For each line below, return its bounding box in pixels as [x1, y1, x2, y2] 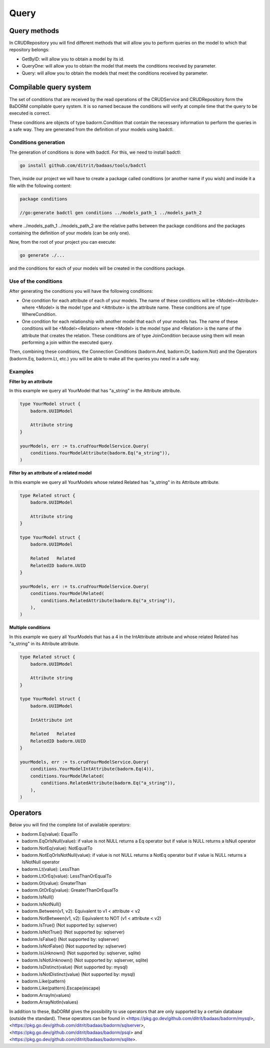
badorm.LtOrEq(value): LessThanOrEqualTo [21, 873, 112, 879]
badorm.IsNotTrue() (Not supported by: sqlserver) [21, 929, 125, 935]
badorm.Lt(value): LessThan [21, 866, 80, 872]
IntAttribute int [30, 717, 73, 723]
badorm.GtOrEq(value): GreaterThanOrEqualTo [21, 887, 118, 893]
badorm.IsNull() [21, 894, 54, 900]
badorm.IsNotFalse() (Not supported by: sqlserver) [21, 943, 126, 949]
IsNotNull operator [21, 859, 60, 865]
